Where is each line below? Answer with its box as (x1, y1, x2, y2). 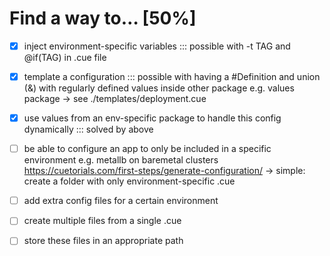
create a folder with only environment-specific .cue (23, 175, 236, 187)
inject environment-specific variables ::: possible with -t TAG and (23, 40, 291, 52)
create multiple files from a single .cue (23, 215, 182, 227)
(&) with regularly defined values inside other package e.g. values (23, 82, 295, 94)
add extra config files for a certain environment (23, 195, 219, 207)
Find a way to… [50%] (9, 7, 197, 30)
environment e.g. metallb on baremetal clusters (23, 154, 219, 166)
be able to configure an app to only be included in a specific (23, 143, 272, 155)
